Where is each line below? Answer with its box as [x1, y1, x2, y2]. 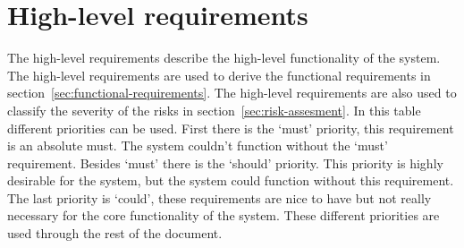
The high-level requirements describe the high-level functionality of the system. [7, 48, 441, 67]
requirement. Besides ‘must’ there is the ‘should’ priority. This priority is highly [7, 153, 443, 172]
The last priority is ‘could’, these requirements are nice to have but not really [7, 188, 432, 207]
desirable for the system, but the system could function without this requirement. [7, 171, 454, 190]
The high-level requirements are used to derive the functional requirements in [7, 65, 431, 84]
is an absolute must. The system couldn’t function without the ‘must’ [7, 136, 388, 155]
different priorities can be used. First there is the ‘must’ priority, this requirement [7, 118, 454, 137]
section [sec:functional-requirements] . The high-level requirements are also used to [7, 83, 457, 102]
